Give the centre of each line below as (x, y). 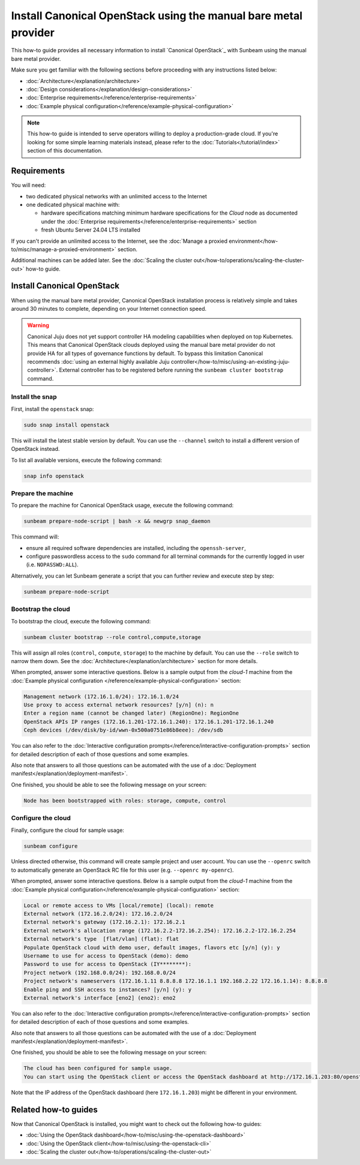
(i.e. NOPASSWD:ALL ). (52, 564)
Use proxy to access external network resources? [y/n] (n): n (119, 705)
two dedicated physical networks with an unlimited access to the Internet (116, 196)
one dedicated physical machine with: (73, 204)
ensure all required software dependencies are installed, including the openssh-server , (136, 548)
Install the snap (34, 397)
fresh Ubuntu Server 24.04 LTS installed (91, 230)
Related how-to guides (55, 1109)
